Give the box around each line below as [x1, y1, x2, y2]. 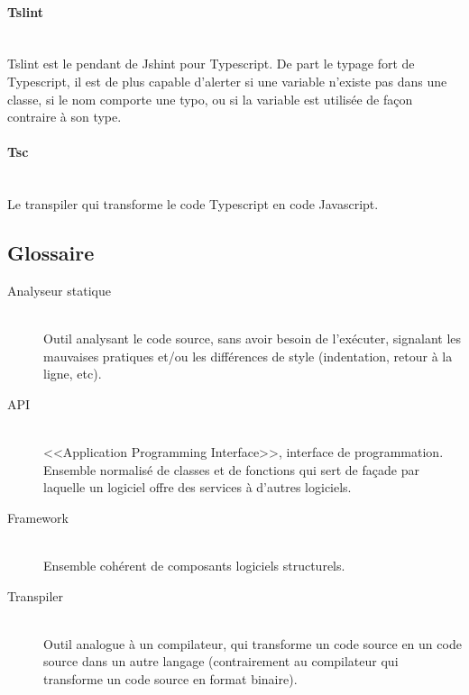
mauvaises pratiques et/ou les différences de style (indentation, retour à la [43, 346, 453, 365]
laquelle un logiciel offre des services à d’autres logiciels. [43, 478, 352, 497]
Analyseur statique [7, 280, 111, 299]
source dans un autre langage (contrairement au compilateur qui [43, 652, 399, 671]
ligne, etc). [43, 364, 102, 383]
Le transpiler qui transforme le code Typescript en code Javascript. [7, 195, 379, 214]
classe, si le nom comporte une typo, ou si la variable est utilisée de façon [7, 89, 413, 108]
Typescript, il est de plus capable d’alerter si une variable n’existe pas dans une [7, 71, 447, 90]
